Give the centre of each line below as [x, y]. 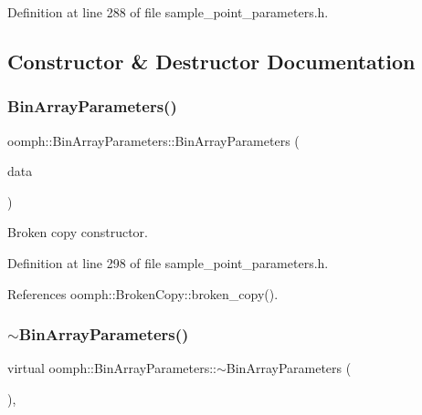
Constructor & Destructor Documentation [211, 61]
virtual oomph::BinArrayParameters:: [112, 368]
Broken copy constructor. [78, 232]
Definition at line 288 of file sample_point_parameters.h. [168, 12]
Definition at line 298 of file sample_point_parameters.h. [168, 262]
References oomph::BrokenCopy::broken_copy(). [143, 293]
